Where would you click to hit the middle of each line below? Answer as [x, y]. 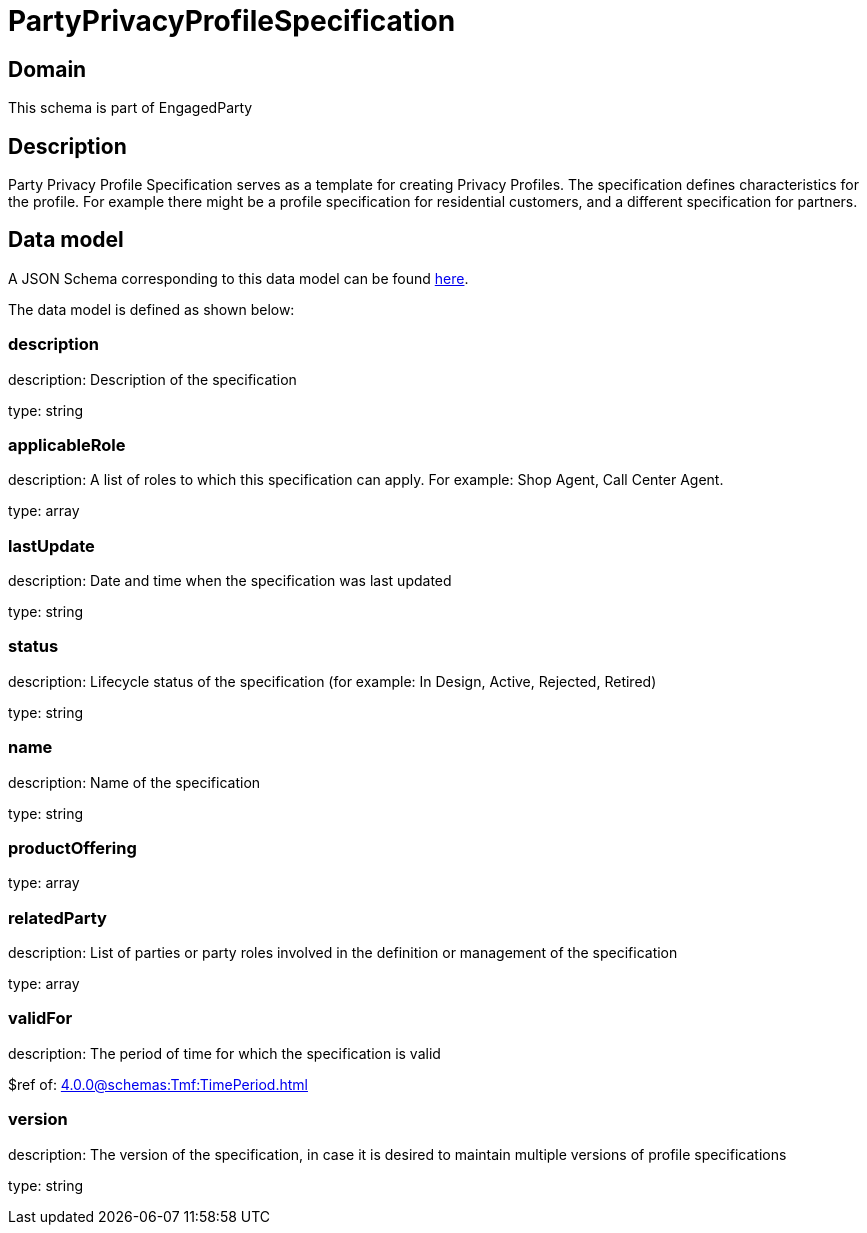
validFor [40, 1018]
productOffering [72, 847]
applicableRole [67, 444]
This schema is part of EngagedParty [130, 108]
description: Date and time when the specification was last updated [230, 581]
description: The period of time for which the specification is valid [224, 1053]
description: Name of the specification [134, 782]
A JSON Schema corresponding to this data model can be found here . [238, 278]
